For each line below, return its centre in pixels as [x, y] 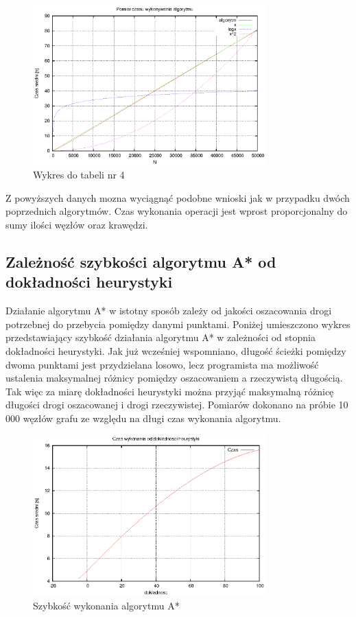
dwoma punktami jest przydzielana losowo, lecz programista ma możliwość [162, 364]
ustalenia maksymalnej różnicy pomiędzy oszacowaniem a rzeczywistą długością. [174, 378]
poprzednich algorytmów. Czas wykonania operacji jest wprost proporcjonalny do [177, 211]
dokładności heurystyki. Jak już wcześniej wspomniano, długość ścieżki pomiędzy [176, 351]
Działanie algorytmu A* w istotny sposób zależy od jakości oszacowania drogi [169, 311]
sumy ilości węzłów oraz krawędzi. [77, 225]
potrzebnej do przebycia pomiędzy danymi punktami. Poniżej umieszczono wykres [178, 324]
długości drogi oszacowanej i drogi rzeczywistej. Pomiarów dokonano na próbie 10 [177, 405]
